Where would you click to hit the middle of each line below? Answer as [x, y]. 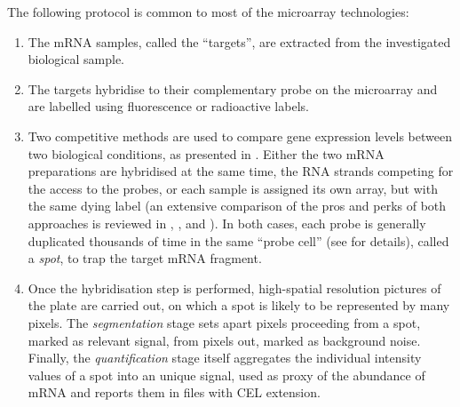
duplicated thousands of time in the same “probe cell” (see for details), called [238, 240]
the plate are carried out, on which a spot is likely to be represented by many [239, 305]
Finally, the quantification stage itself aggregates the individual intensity [225, 358]
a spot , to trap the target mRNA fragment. [145, 258]
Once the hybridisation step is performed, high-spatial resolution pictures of [234, 287]
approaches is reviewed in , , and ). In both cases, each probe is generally [227, 223]
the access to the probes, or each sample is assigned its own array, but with [233, 188]
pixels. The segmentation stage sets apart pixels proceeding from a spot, [224, 322]
